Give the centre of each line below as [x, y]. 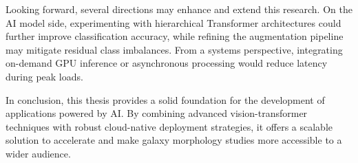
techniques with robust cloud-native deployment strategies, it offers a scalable [169, 126]
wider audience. [38, 153]
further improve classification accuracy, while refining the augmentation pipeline [175, 36]
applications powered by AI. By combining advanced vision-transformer [157, 113]
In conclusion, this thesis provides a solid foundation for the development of [165, 99]
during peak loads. [44, 76]
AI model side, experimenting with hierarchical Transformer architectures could [173, 22]
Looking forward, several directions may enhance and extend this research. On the [179, 9]
